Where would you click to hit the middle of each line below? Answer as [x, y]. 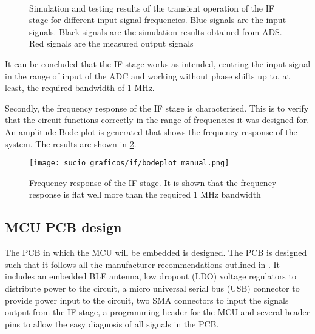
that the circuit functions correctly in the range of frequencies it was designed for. [157, 120]
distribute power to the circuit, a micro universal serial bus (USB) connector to [152, 288]
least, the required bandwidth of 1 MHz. [80, 88]
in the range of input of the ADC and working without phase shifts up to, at [147, 75]
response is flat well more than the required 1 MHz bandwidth [145, 194]
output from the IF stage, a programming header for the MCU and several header [157, 312]
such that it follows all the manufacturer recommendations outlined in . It [143, 264]
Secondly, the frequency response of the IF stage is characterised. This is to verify [157, 108]
